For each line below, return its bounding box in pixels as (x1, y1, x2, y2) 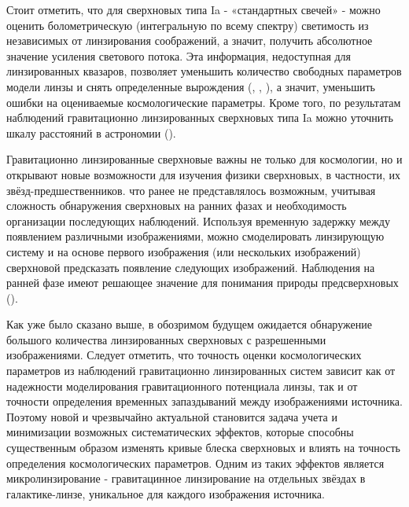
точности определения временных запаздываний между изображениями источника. (6, 393, 403, 410)
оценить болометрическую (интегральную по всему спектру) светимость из (6, 17, 369, 33)
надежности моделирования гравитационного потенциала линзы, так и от (6, 377, 358, 394)
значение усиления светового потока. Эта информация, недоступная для (6, 47, 352, 64)
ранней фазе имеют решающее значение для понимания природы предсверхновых (6, 274, 399, 291)
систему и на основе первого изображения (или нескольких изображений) (6, 243, 361, 259)
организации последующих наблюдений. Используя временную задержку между (6, 212, 390, 229)
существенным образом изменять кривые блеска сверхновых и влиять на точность (6, 439, 400, 456)
